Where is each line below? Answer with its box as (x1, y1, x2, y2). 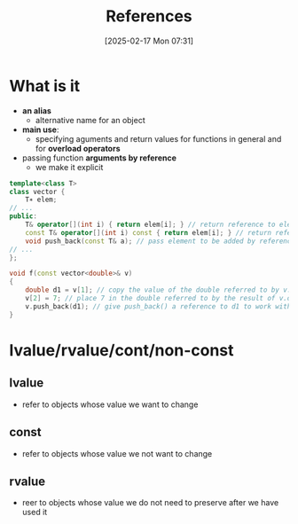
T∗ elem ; (25, 195, 58, 205)
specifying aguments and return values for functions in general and (35, 133, 282, 144)
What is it (9, 75, 81, 96)
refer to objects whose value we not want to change (21, 448, 213, 458)
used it (21, 507, 48, 518)
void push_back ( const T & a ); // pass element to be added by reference (25, 237, 295, 246)
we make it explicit (35, 161, 104, 172)
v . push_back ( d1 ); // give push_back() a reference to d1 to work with (25, 301, 292, 311)
